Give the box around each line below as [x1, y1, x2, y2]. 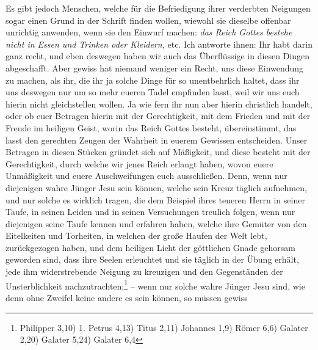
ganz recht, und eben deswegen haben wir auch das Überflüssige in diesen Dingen [5, 49, 310, 62]
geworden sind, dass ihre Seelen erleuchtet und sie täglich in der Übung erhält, [5, 253, 299, 266]
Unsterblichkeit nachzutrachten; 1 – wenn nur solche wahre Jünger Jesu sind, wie [5, 277, 305, 292]
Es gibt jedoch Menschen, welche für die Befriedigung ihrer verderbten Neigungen [5, 2, 311, 14]
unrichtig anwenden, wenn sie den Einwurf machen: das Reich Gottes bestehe [5, 26, 292, 38]
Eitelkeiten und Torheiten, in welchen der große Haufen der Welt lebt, [5, 229, 267, 242]
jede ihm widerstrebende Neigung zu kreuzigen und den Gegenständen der [5, 265, 283, 278]
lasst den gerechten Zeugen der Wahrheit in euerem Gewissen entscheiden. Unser [5, 133, 308, 146]
